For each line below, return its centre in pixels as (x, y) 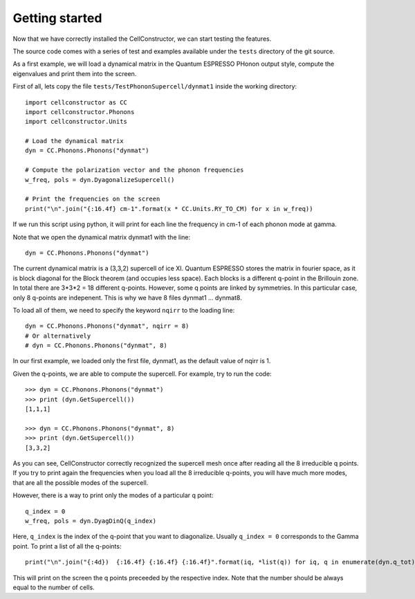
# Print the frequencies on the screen (93, 199)
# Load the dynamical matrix (74, 141)
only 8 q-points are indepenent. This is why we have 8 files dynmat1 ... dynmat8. (127, 297)
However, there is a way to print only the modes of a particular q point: (113, 495)
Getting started (57, 18)
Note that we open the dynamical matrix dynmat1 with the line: (101, 237)
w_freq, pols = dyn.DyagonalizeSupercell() (100, 179)
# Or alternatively (58, 336)
